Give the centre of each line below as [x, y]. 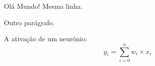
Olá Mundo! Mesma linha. [43, 6]
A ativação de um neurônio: [46, 39]
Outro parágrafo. [29, 22]
